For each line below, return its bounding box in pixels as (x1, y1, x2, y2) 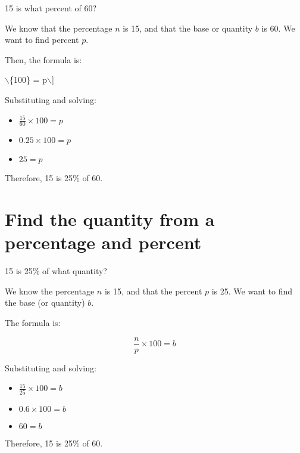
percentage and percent (5, 230, 202, 255)
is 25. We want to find (211, 284, 293, 297)
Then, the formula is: (5, 53, 82, 66)
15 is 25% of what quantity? (5, 265, 107, 277)
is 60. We (261, 21, 295, 34)
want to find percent (5, 33, 79, 46)
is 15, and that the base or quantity (123, 21, 253, 34)
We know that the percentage (5, 21, 112, 34)
